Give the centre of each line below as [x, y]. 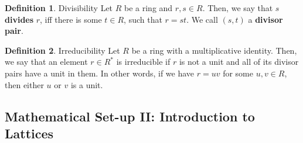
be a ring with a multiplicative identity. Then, [214, 50]
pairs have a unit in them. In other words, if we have [100, 73]
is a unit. [87, 84]
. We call [202, 19]
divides [19, 19]
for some [238, 73]
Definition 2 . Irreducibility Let [62, 50]
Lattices [29, 133]
